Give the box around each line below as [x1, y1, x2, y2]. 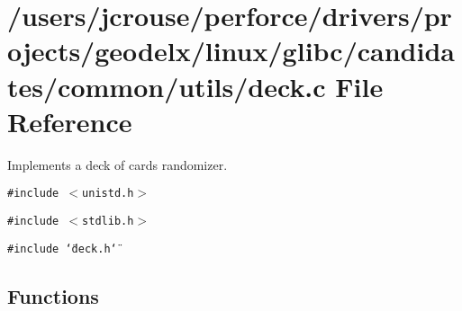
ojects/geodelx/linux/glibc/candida [7, 32, 455, 69]
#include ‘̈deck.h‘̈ [7, 242, 117, 255]
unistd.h [82, 187, 134, 200]
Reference [7, 102, 132, 139]
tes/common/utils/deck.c [7, 67, 326, 104]
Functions [7, 281, 99, 309]
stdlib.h [82, 214, 134, 227]
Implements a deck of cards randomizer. [7, 155, 228, 173]
